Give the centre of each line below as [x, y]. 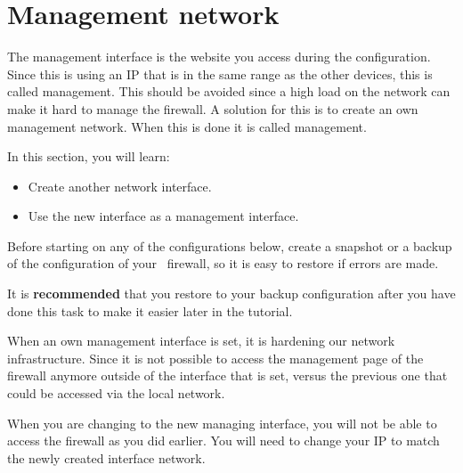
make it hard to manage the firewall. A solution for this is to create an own [213, 108]
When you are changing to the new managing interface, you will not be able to [222, 423]
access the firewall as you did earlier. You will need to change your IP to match [223, 440]
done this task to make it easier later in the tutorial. [150, 310]
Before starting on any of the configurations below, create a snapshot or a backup [230, 245]
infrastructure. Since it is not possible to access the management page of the [215, 358]
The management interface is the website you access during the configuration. [219, 57]
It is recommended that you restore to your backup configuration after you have [231, 294]
